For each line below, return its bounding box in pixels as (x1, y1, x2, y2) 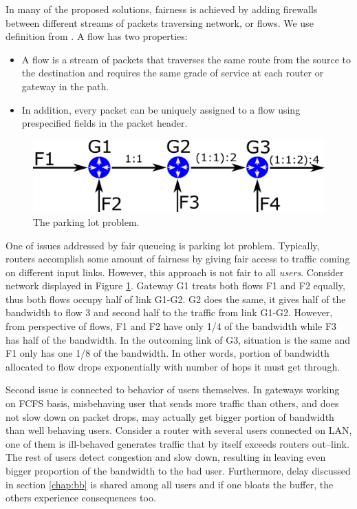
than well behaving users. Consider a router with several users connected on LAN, (6, 423, 352, 437)
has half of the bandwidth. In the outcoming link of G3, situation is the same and (6, 332, 350, 346)
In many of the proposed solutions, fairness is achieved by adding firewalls (6, 2, 318, 16)
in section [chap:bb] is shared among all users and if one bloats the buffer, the (6, 477, 334, 491)
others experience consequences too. (6, 490, 156, 505)
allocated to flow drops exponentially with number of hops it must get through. (6, 359, 340, 373)
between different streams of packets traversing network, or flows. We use (6, 15, 314, 30)
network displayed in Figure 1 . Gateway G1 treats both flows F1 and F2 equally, (6, 278, 345, 293)
